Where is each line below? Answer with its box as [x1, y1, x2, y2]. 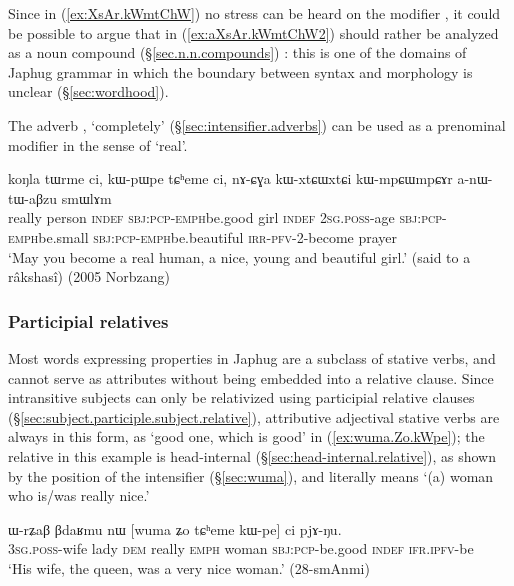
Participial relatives [8, 308, 169, 333]
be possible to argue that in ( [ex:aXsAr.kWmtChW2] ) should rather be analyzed [8, 22, 499, 43]
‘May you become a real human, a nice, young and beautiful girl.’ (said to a [8, 246, 471, 267]
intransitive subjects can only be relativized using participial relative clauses [8, 387, 475, 408]
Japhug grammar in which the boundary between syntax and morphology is [8, 61, 473, 82]
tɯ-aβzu [8, 187, 58, 208]
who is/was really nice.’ [8, 485, 150, 506]
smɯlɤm [61, 187, 112, 208]
